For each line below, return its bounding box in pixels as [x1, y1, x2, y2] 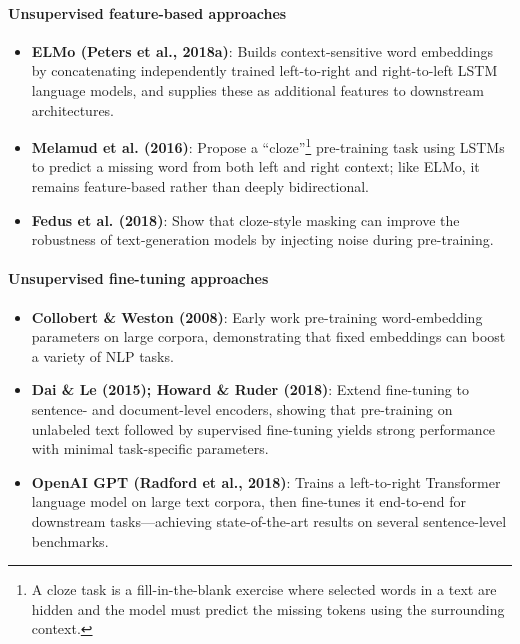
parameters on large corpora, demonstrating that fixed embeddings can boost [31, 326, 506, 347]
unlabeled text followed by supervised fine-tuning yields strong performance [31, 418, 496, 439]
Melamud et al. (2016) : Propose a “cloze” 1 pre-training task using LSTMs [31, 134, 505, 157]
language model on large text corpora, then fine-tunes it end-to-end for [31, 491, 467, 512]
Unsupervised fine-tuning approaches [8, 268, 269, 289]
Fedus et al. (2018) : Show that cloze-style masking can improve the [31, 209, 460, 230]
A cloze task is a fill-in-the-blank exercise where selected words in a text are [31, 579, 497, 600]
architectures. [31, 99, 115, 120]
